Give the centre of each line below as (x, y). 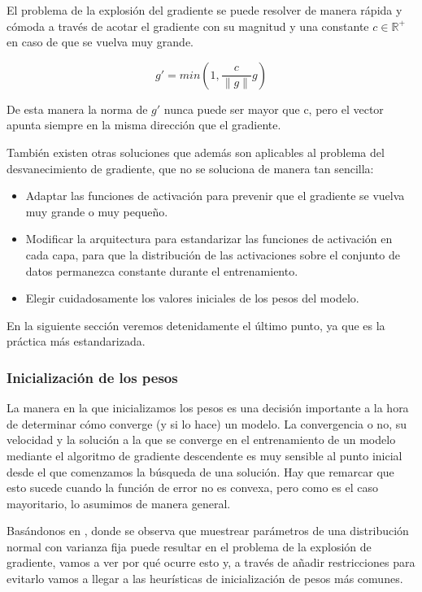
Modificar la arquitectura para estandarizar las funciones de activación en (209, 239)
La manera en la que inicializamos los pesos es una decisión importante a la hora (208, 408)
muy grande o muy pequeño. (97, 211)
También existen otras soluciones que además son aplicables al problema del (196, 152)
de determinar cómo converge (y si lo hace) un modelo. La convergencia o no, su (207, 423)
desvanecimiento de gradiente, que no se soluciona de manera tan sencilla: (190, 168)
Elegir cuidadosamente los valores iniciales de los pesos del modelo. (192, 298)
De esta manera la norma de (77, 109)
